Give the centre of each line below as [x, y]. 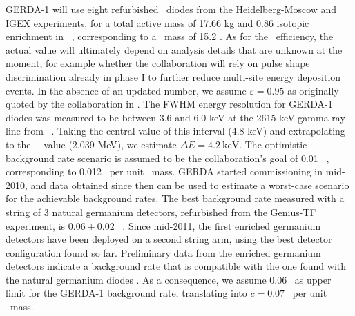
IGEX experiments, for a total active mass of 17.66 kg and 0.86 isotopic [157, 22]
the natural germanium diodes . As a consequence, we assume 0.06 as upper [169, 279]
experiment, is [36, 225]
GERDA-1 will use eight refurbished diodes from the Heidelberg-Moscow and [171, 9]
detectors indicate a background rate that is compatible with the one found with [176, 266]
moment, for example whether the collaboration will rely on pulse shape [158, 63]
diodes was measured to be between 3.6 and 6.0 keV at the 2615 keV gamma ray [175, 117]
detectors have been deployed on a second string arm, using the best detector [169, 239]
